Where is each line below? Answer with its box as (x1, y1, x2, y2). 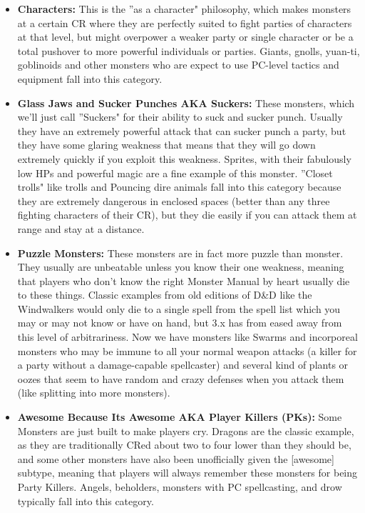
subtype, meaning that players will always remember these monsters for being (17, 465, 358, 480)
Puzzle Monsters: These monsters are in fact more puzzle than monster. (17, 245, 344, 260)
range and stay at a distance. (17, 221, 145, 236)
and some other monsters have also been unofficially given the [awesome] (17, 451, 334, 466)
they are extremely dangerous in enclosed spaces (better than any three (17, 193, 330, 208)
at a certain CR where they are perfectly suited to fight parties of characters (17, 15, 352, 30)
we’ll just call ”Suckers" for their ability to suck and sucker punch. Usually (17, 109, 343, 124)
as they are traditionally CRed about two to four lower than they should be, (17, 437, 351, 452)
